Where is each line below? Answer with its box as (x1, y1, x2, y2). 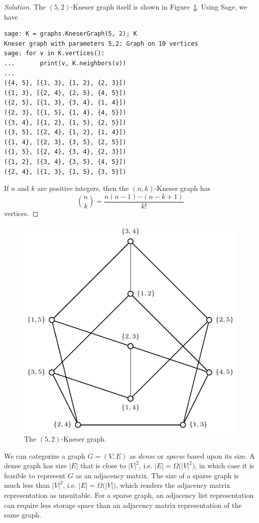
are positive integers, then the (37, 183, 129, 193)
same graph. (4, 509, 42, 520)
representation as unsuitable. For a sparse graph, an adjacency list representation (4, 490, 254, 500)
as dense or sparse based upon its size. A (129, 450, 255, 461)
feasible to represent (4, 470, 66, 480)
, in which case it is (195, 460, 254, 471)
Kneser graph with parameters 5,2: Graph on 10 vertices (4, 40, 198, 47)
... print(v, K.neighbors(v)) (4, 59, 126, 67)
